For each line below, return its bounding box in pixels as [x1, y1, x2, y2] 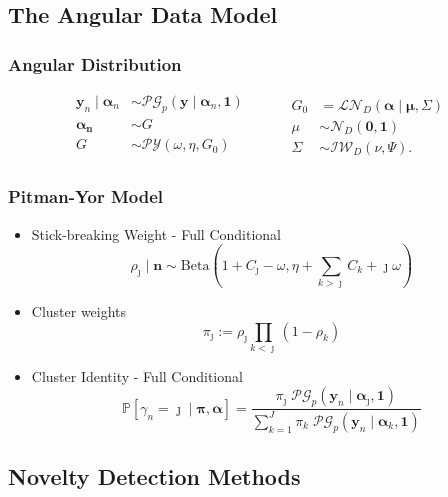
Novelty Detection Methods [8, 461, 301, 492]
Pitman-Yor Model [8, 184, 164, 209]
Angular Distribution [8, 51, 182, 76]
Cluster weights [31, 300, 127, 321]
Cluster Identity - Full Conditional [31, 365, 243, 386]
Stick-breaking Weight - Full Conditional [31, 223, 281, 244]
